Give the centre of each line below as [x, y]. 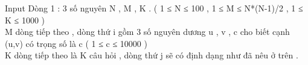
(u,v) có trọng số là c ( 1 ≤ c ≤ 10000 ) [76, 43]
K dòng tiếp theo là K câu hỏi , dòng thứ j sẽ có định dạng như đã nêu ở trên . [152, 55]
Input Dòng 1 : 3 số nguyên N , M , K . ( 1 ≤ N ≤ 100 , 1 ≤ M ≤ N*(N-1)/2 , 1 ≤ [154, 8]
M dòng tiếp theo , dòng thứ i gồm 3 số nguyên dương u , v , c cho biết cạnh [147, 32]
